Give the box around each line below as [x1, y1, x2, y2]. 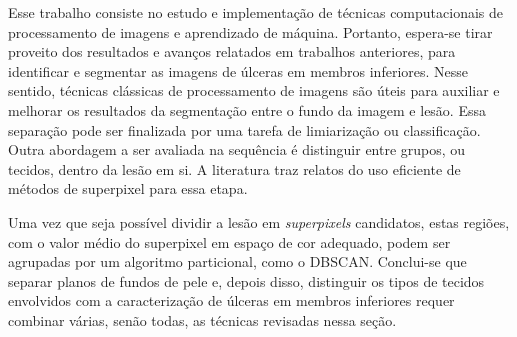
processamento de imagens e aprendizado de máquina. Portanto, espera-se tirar [8, 21, 493, 42]
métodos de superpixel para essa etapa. [8, 178, 248, 199]
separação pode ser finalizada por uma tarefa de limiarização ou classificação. [8, 119, 481, 140]
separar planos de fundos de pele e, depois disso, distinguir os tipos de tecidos [8, 270, 485, 291]
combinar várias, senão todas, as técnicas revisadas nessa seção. [8, 309, 397, 330]
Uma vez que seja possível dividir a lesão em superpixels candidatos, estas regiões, [8, 211, 510, 232]
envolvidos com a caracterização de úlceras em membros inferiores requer [8, 290, 455, 311]
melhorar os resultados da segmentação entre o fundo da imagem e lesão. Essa [8, 99, 486, 120]
